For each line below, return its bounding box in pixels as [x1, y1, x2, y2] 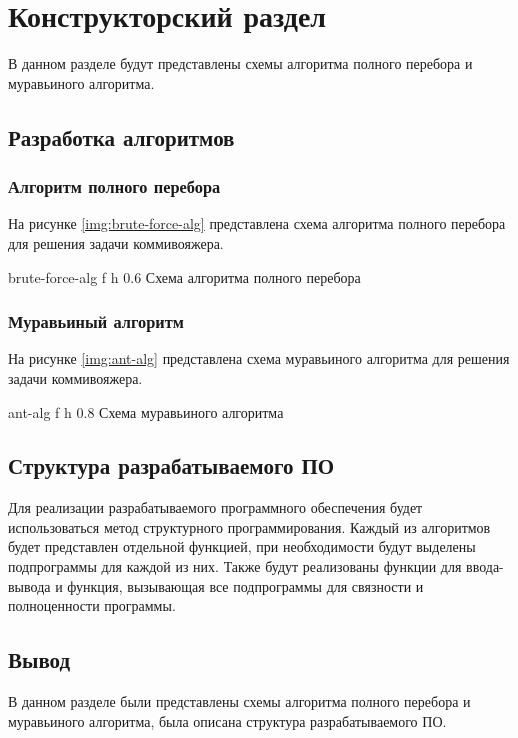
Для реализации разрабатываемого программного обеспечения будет [8, 497, 423, 518]
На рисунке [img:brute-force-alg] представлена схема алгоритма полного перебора [8, 213, 506, 234]
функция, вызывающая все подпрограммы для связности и [67, 575, 424, 596]
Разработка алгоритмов [8, 121, 235, 152]
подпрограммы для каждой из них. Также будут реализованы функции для [8, 556, 462, 577]
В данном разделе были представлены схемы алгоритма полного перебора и [8, 691, 471, 712]
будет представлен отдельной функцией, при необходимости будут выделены [8, 536, 476, 557]
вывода [8, 575, 51, 596]
